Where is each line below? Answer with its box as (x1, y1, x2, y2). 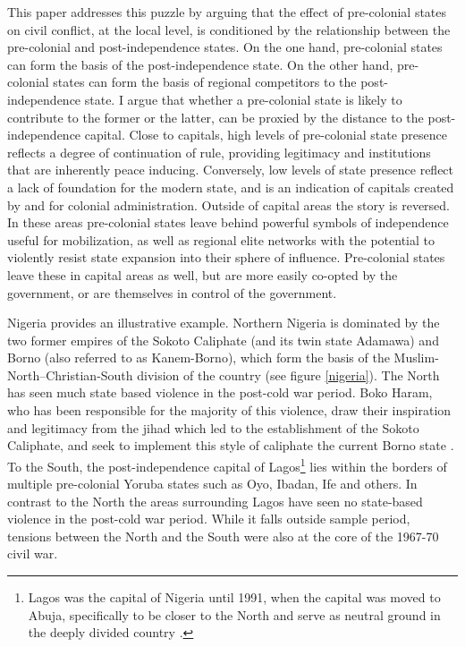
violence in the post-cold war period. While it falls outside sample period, (7, 509, 410, 528)
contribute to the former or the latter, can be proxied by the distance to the (7, 107, 424, 126)
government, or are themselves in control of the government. (7, 283, 337, 302)
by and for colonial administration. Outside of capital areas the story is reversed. (7, 195, 450, 214)
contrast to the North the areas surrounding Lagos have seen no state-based (7, 491, 423, 510)
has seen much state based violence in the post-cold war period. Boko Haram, (7, 383, 433, 402)
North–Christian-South (7, 365, 133, 384)
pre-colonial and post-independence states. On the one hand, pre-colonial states (7, 38, 443, 56)
